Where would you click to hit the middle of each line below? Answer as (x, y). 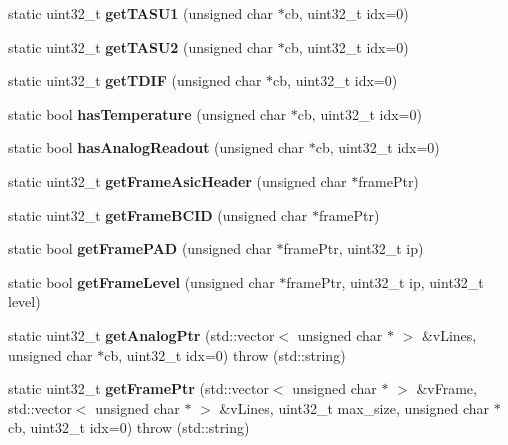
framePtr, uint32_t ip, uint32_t (385, 281)
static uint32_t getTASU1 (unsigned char (141, 13)
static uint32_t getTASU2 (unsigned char (141, 46)
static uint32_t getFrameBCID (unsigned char (158, 214)
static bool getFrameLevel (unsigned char (141, 281)
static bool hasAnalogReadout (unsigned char (156, 147)
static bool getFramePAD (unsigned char (140, 248)
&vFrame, (446, 388)
